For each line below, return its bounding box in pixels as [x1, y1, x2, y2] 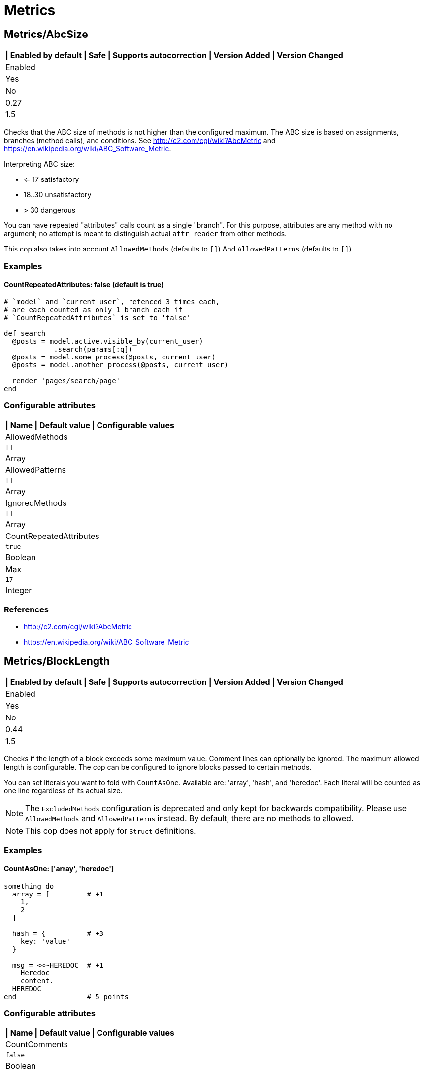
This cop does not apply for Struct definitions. [25, 826, 196, 836]
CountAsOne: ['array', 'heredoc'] [4, 864, 114, 873]
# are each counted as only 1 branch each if [4, 305, 183, 314]
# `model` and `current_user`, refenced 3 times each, [4, 297, 220, 306]
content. [20, 976, 54, 985]
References [4, 604, 49, 614]
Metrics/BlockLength [4, 654, 110, 667]
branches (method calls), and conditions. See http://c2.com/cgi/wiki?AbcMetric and [4, 136, 276, 145]
